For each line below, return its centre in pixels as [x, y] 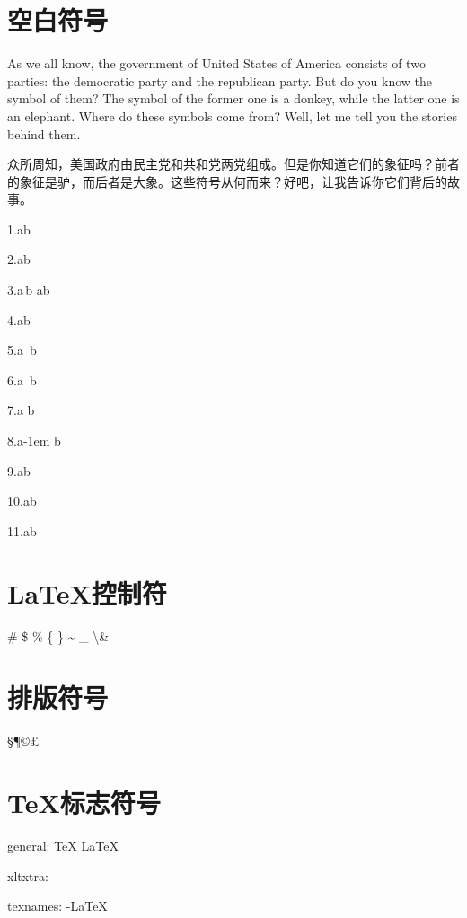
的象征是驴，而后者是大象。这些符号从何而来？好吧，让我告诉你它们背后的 [227, 181]
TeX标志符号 [84, 803]
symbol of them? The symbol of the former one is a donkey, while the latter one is [233, 98]
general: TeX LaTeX [63, 845]
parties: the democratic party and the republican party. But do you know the [220, 80]
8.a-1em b [34, 441]
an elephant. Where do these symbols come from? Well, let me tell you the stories [232, 115]
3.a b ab [29, 290]
